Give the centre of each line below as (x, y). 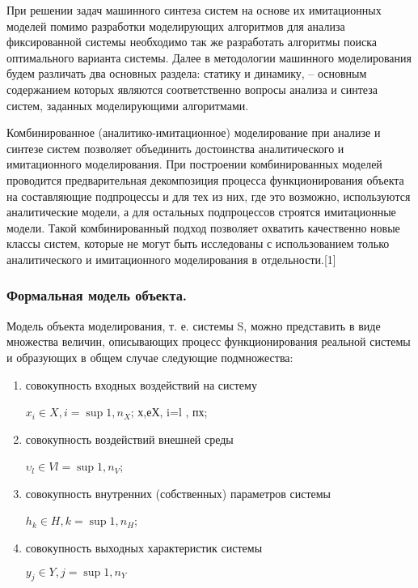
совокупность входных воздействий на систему (141, 384)
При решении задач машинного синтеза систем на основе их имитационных (194, 10)
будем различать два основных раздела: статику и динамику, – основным (187, 73)
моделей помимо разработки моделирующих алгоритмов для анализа (176, 26)
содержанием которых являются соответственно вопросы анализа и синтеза (192, 89)
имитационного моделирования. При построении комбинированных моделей (194, 164)
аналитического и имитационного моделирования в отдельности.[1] (171, 259)
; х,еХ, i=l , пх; (169, 412)
